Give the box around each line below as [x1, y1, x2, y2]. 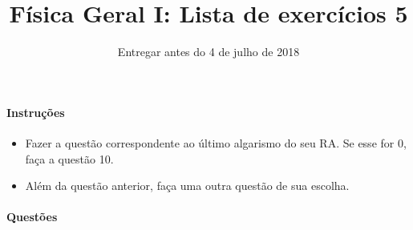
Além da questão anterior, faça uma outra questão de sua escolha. [25, 177, 350, 194]
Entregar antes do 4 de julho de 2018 [117, 43, 300, 60]
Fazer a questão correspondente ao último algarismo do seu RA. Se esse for [25, 134, 395, 151]
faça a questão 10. [25, 150, 114, 167]
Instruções [6, 103, 65, 120]
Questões [6, 208, 58, 225]
